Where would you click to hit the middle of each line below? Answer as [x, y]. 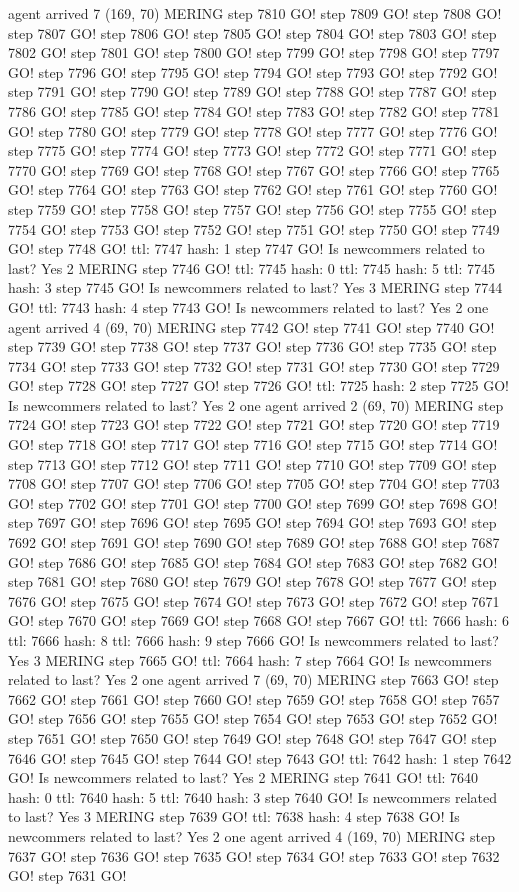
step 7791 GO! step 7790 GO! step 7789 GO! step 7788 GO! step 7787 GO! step [252, 91]
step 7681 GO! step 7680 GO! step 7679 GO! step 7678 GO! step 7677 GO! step [252, 581]
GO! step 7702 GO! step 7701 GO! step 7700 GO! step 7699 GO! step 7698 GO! [253, 502]
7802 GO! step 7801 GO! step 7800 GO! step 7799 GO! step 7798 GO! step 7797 [254, 52]
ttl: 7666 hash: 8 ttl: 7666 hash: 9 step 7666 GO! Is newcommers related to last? [253, 640]
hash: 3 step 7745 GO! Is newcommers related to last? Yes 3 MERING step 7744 [255, 287]
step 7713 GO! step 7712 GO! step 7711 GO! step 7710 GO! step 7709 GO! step [252, 463]
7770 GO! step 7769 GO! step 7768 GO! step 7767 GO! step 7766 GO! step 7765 [254, 169]
